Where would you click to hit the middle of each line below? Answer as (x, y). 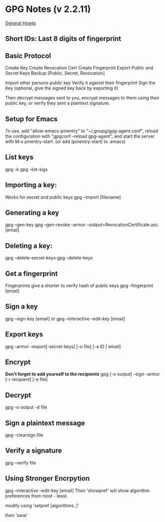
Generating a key (32, 213)
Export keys (24, 334)
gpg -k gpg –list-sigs (27, 169)
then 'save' (17, 515)
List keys (19, 157)
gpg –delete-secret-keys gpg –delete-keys (49, 258)
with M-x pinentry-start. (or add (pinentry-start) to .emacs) (66, 141)
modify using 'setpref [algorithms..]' (42, 505)
